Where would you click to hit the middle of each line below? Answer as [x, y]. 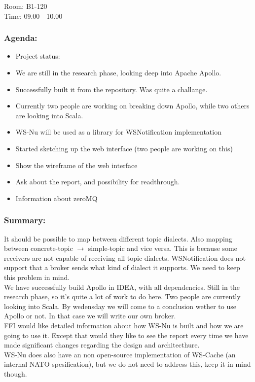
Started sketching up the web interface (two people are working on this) [124, 148]
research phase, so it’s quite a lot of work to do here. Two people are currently [122, 296]
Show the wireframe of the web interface [76, 165]
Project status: [38, 56]
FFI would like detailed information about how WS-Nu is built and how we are [124, 325]
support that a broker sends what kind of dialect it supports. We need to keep [122, 267]
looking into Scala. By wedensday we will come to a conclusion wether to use [120, 306]
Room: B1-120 [26, 6]
